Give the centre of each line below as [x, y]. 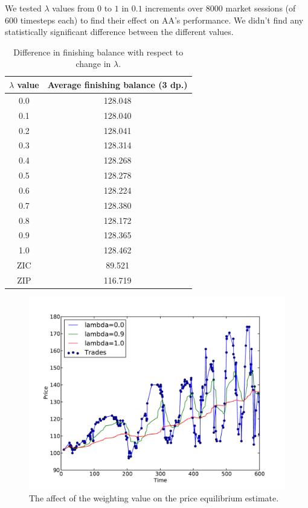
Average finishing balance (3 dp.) [117, 84]
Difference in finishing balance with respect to [98, 52]
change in [93, 64]
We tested [23, 8]
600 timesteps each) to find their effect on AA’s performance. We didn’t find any [154, 20]
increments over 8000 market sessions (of [220, 8]
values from [73, 8]
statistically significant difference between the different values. [119, 32]
